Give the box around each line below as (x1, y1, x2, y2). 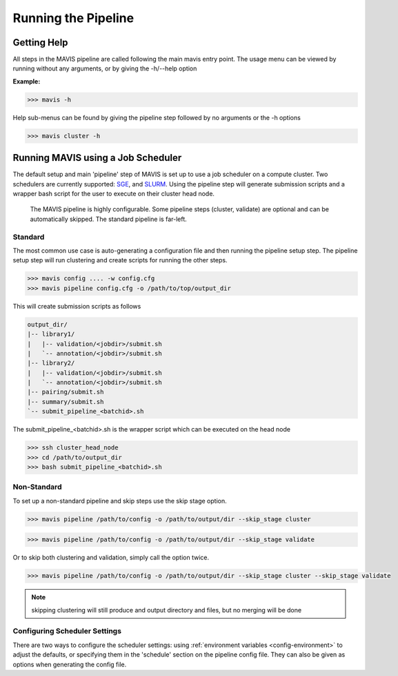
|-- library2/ (27, 359, 75, 367)
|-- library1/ (27, 330, 75, 338)
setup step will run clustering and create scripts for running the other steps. (12, 256, 228, 264)
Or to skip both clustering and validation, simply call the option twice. (12, 553, 210, 562)
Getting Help (12, 37, 68, 48)
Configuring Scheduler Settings (12, 626, 122, 636)
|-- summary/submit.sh (27, 398, 104, 405)
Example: (12, 77, 41, 86)
